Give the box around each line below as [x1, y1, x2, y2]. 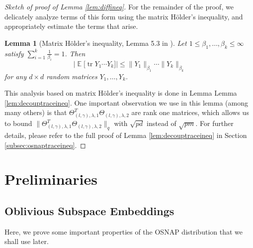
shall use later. [4, 236, 49, 247]
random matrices [46, 71, 97, 81]
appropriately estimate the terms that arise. [4, 21, 138, 31]
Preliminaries [4, 169, 97, 189]
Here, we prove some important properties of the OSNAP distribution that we [4, 226, 243, 237]
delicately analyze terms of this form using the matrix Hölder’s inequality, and [4, 11, 243, 21]
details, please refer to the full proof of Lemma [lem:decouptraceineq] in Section [4, 129, 247, 140]
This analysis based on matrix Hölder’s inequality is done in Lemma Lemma [4, 88, 237, 98]
